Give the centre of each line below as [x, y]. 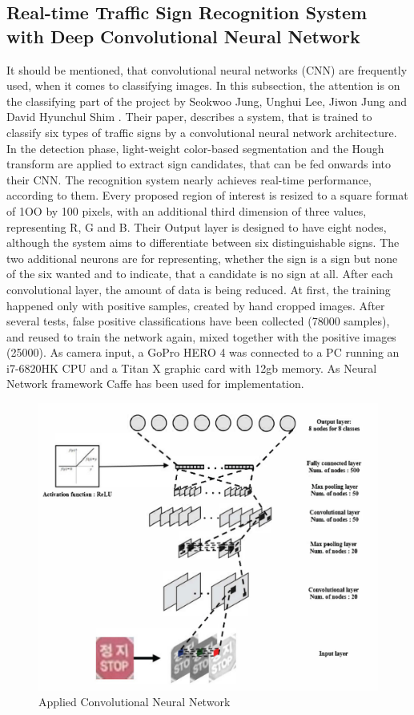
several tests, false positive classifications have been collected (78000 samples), [198, 321]
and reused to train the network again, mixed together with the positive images [201, 336]
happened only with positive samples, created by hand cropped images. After [196, 305]
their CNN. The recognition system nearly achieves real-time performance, [189, 179]
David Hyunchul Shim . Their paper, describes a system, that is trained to [189, 117]
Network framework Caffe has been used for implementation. [155, 384]
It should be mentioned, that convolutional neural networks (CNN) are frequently [207, 69]
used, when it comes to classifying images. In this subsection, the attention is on [203, 85]
